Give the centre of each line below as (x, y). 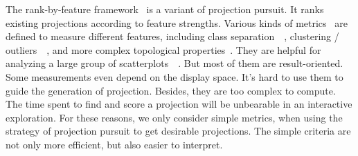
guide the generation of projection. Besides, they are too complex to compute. (171, 90)
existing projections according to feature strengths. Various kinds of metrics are (177, 22)
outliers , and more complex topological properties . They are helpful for (163, 49)
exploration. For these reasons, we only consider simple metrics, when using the (174, 117)
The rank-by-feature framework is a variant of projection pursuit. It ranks (165, 9)
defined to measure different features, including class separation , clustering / (172, 36)
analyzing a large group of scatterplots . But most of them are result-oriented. (174, 63)
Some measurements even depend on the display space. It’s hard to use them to (174, 76)
